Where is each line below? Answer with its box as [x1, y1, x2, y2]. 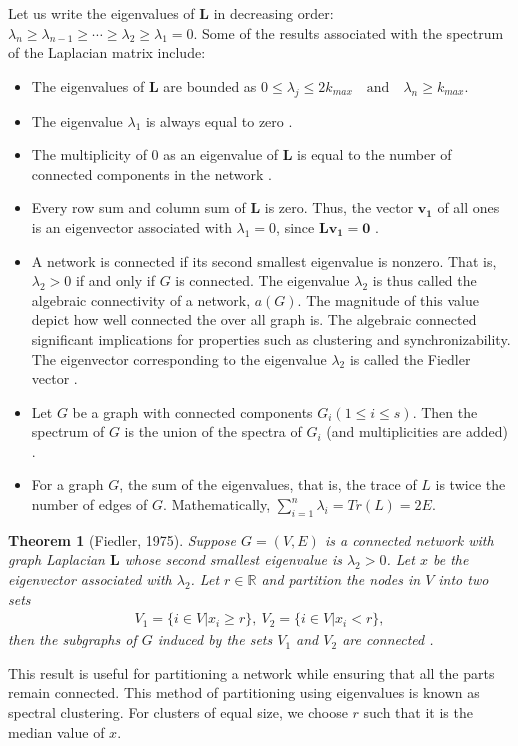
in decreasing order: [213, 3, 334, 23]
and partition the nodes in [261, 569, 421, 590]
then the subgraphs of [8, 629, 137, 650]
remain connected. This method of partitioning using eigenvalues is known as [8, 682, 480, 703]
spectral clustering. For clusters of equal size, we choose [8, 702, 348, 723]
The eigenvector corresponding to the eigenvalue [31, 348, 327, 369]
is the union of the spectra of [124, 421, 302, 442]
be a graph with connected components [72, 401, 313, 422]
